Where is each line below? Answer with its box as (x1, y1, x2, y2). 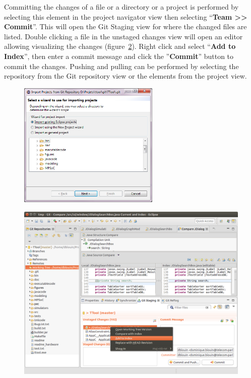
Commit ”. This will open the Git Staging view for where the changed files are (4, 21, 247, 32)
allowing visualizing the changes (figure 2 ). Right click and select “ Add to (4, 41, 236, 51)
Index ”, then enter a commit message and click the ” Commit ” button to (4, 50, 234, 61)
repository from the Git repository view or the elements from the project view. (4, 71, 247, 81)
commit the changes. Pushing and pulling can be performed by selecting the (4, 60, 239, 71)
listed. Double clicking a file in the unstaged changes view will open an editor (4, 31, 243, 41)
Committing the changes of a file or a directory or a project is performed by (4, 2, 239, 12)
